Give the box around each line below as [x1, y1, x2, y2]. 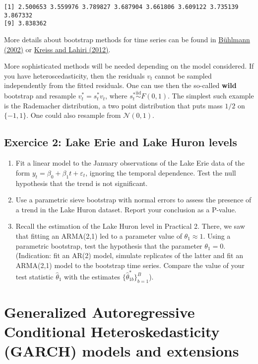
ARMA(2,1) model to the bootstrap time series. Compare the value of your [15, 260, 245, 270]
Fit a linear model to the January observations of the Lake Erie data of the [15, 158, 245, 168]
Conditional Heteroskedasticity [4, 321, 220, 342]
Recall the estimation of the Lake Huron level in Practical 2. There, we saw [15, 221, 245, 231]
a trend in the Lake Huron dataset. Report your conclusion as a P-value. [15, 204, 237, 214]
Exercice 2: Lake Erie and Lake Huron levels [4, 134, 237, 150]
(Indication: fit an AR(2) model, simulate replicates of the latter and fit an [15, 250, 243, 261]
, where [105, 91, 128, 101]
